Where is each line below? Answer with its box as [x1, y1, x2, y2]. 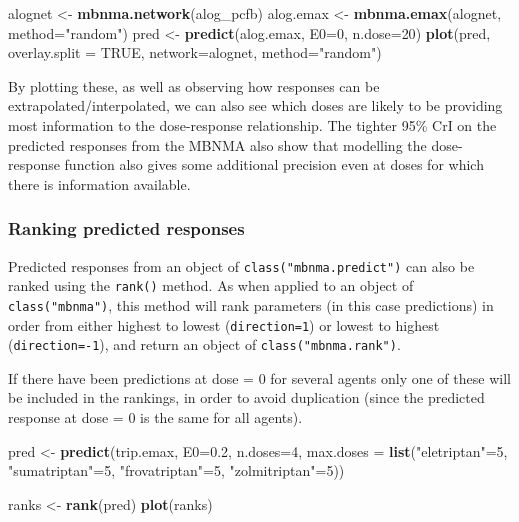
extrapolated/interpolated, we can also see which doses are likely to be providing [8, 95, 503, 116]
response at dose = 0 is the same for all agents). [8, 407, 303, 428]
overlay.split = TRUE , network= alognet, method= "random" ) [8, 42, 382, 63]
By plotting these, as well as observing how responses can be [8, 75, 380, 96]
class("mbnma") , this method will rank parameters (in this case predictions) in [8, 294, 494, 315]
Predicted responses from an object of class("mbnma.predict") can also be [8, 255, 475, 276]
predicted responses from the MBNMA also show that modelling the [8, 134, 427, 155]
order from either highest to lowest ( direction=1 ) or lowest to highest [8, 314, 440, 335]
